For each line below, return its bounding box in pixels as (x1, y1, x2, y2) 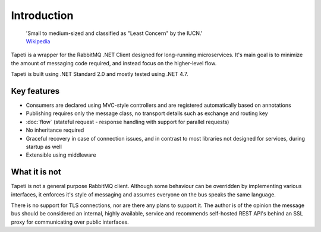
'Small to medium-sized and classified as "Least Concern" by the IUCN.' (26, 30, 203, 37)
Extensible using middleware (26, 151, 96, 158)
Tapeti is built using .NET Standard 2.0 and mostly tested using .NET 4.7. (11, 71, 188, 78)
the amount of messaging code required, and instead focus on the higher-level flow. (11, 59, 217, 66)
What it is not (11, 167, 62, 177)
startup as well (26, 143, 62, 150)
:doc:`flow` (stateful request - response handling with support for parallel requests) (26, 118, 229, 125)
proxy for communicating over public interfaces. (11, 218, 129, 225)
